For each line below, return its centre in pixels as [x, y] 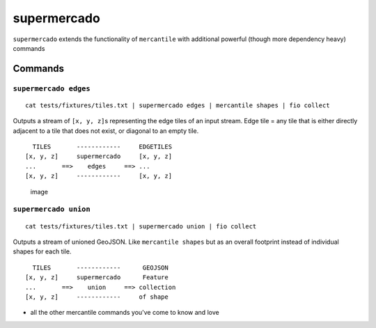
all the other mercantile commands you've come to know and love [125, 313]
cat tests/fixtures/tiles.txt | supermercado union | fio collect [141, 226]
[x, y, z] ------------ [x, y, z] [99, 176]
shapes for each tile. [42, 251]
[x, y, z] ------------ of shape [97, 297]
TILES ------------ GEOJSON [100, 267]
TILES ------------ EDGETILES [102, 147]
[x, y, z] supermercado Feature [97, 278]
